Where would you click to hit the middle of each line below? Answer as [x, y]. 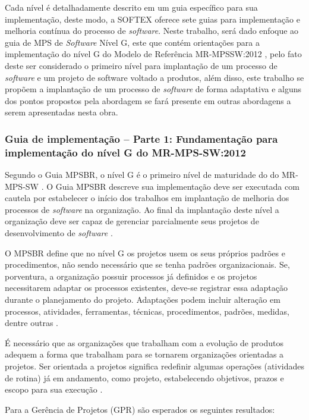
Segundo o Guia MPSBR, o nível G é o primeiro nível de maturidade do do [142, 175]
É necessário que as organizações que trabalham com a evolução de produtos [144, 342]
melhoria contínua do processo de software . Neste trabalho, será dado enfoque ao [152, 31]
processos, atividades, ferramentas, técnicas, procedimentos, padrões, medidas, [147, 311]
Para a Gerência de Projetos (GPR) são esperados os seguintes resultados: [140, 409]
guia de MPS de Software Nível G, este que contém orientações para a [132, 42]
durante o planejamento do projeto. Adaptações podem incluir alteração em [143, 300]
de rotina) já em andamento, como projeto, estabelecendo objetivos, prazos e [144, 377]
